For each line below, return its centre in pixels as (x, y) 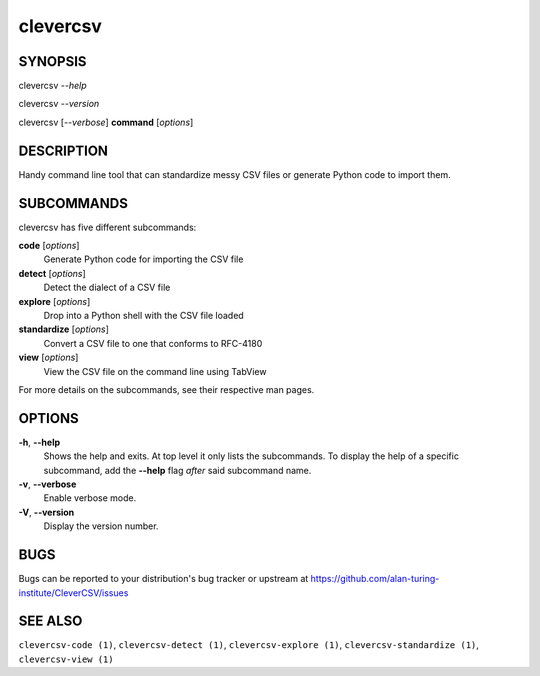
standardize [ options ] (64, 329)
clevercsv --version (59, 104)
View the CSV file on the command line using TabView (155, 371)
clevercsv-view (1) (66, 659)
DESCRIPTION (63, 150)
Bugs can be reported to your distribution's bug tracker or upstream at (163, 579)
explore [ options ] (54, 301)
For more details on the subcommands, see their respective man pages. (166, 389)
